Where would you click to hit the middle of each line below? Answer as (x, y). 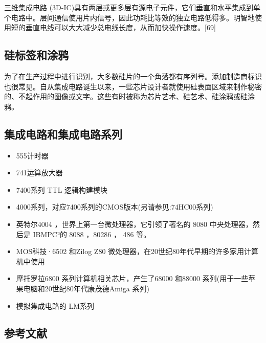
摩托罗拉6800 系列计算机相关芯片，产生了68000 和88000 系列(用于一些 (132, 278)
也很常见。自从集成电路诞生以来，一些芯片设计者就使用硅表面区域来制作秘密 (133, 86)
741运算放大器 (39, 173)
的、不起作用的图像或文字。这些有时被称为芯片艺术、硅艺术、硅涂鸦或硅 (126, 96)
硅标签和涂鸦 (36, 55)
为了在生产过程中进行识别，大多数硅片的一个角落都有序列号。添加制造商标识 (133, 76)
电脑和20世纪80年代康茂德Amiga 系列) (86, 288)
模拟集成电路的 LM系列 (55, 305)
